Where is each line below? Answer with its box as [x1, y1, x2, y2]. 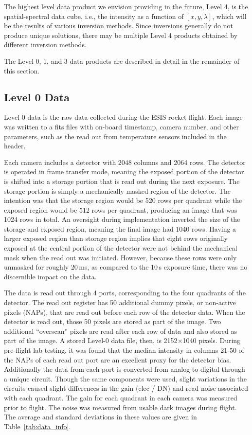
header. [4, 141, 26, 151]
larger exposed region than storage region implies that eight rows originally [4, 233, 228, 243]
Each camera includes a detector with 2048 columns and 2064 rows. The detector [4, 157, 246, 167]
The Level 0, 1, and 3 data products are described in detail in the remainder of [4, 55, 239, 66]
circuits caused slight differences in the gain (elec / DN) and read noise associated [4, 383, 249, 393]
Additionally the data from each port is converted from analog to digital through [4, 364, 245, 374]
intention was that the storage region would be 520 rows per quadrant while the [4, 195, 242, 205]
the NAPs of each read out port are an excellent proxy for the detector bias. [4, 354, 231, 364]
